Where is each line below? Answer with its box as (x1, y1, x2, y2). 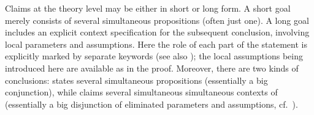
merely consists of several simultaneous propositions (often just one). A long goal (5, 13, 309, 26)
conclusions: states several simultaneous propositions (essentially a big (5, 73, 268, 86)
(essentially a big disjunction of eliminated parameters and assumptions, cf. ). (5, 97, 298, 110)
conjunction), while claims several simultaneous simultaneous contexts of (5, 86, 278, 98)
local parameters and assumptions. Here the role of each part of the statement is (5, 37, 307, 50)
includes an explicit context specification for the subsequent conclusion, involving (5, 26, 310, 39)
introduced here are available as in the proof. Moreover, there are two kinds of (5, 61, 299, 74)
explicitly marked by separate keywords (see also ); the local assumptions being (5, 50, 303, 62)
